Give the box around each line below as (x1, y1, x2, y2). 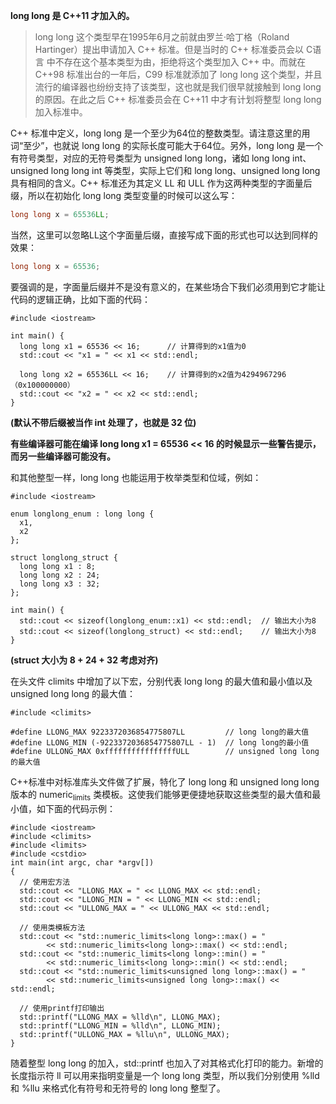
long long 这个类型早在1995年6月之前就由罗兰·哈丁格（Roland (34, 31, 290, 43)
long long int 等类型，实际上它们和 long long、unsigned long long (50, 165, 321, 176)
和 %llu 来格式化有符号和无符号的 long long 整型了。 (10, 1082, 226, 1094)
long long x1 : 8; (19, 561, 97, 571)
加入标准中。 (34, 106, 88, 118)
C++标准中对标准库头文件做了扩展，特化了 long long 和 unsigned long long (10, 775, 320, 788)
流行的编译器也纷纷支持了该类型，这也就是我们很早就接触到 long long (34, 81, 322, 93)
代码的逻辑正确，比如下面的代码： (10, 293, 151, 305)
